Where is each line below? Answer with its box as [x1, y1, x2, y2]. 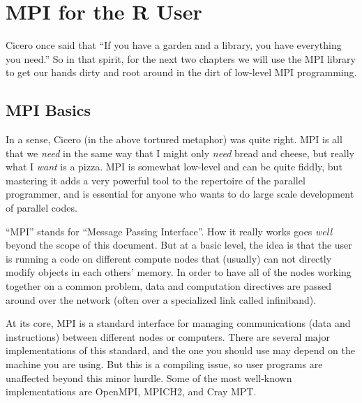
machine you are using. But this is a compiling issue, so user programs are [6, 357, 323, 372]
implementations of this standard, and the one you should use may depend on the [6, 343, 355, 358]
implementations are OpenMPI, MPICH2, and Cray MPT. [6, 384, 257, 399]
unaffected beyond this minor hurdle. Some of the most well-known [6, 370, 292, 385]
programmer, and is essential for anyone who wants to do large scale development [6, 186, 354, 201]
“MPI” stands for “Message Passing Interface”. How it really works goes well [6, 224, 333, 238]
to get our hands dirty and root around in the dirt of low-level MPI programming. [6, 65, 357, 80]
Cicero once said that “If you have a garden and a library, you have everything [6, 38, 342, 52]
